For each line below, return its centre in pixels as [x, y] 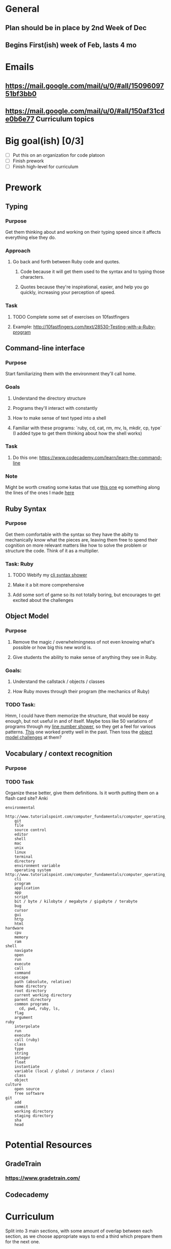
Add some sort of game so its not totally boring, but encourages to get [87, 595]
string [21, 1053]
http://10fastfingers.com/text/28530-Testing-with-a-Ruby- [94, 327]
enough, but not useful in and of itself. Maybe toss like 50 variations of [79, 721]
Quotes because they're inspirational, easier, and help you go [84, 287]
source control [31, 830]
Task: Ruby [20, 564]
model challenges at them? [34, 738]
